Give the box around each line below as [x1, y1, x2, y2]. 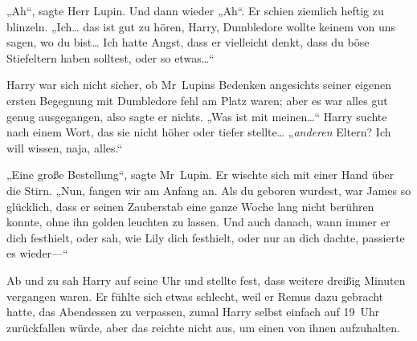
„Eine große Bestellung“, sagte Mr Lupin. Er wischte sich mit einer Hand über [6, 166, 395, 183]
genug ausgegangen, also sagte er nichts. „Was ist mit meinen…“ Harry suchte [6, 108, 387, 124]
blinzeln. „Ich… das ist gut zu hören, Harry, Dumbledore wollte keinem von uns [6, 18, 396, 35]
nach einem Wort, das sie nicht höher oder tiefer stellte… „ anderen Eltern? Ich [6, 124, 391, 140]
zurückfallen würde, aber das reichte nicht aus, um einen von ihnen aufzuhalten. [6, 319, 400, 335]
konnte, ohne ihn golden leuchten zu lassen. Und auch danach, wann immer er [6, 213, 390, 230]
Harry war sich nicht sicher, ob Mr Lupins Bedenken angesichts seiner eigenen [6, 76, 391, 93]
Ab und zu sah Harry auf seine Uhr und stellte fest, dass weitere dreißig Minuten [6, 271, 406, 288]
